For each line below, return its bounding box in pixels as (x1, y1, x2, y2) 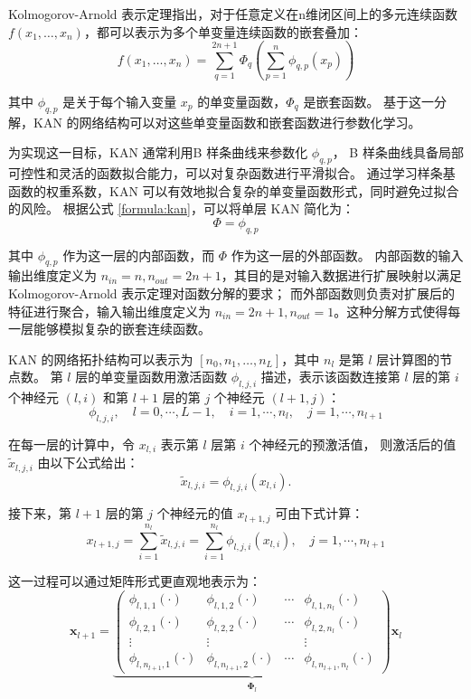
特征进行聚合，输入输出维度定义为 (8, 301, 211, 320)
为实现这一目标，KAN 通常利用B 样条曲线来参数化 (8, 143, 308, 162)
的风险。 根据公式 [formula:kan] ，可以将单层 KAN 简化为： (8, 199, 355, 218)
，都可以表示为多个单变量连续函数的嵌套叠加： (83, 22, 363, 41)
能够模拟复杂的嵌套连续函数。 (33, 319, 211, 338)
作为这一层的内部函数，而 (62, 245, 215, 264)
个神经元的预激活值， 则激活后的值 (249, 434, 457, 453)
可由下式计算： (275, 504, 364, 523)
